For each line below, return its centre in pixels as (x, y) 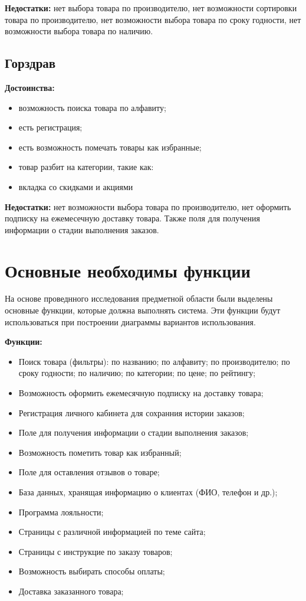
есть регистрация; (50, 127)
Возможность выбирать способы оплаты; (92, 571)
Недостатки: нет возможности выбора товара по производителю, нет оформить (148, 206)
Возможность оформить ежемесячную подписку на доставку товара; (141, 393)
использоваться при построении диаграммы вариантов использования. (130, 321)
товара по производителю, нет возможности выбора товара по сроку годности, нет (153, 19)
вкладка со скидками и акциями (76, 186)
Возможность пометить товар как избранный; (100, 452)
